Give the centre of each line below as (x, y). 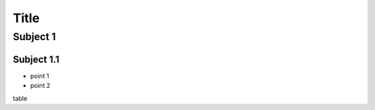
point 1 (40, 75)
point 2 (40, 86)
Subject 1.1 (36, 59)
